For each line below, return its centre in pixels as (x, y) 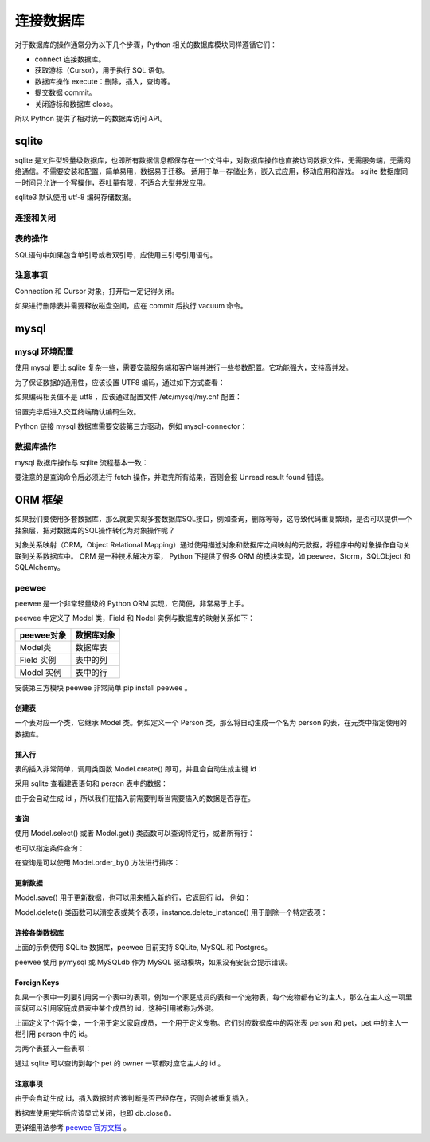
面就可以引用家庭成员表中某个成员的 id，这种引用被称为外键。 (116, 1008)
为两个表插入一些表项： (53, 1049)
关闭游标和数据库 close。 (76, 104)
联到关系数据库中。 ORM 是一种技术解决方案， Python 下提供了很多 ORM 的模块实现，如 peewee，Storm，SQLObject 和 (213, 556)
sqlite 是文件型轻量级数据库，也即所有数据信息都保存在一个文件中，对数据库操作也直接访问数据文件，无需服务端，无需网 (213, 160)
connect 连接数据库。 (70, 59)
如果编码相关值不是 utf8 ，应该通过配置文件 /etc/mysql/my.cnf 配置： (128, 397)
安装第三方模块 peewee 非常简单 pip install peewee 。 (103, 687)
